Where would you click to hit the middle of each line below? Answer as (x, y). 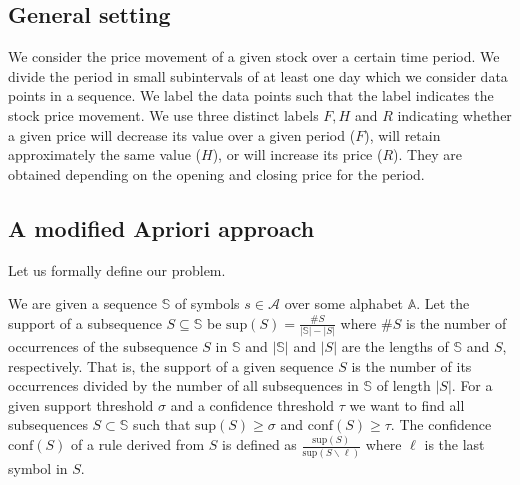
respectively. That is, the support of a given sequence (171, 365)
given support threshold (81, 404)
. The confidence (441, 424)
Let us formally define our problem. (117, 269)
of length (403, 385)
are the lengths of (395, 346)
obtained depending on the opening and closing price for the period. (216, 173)
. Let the (443, 303)
